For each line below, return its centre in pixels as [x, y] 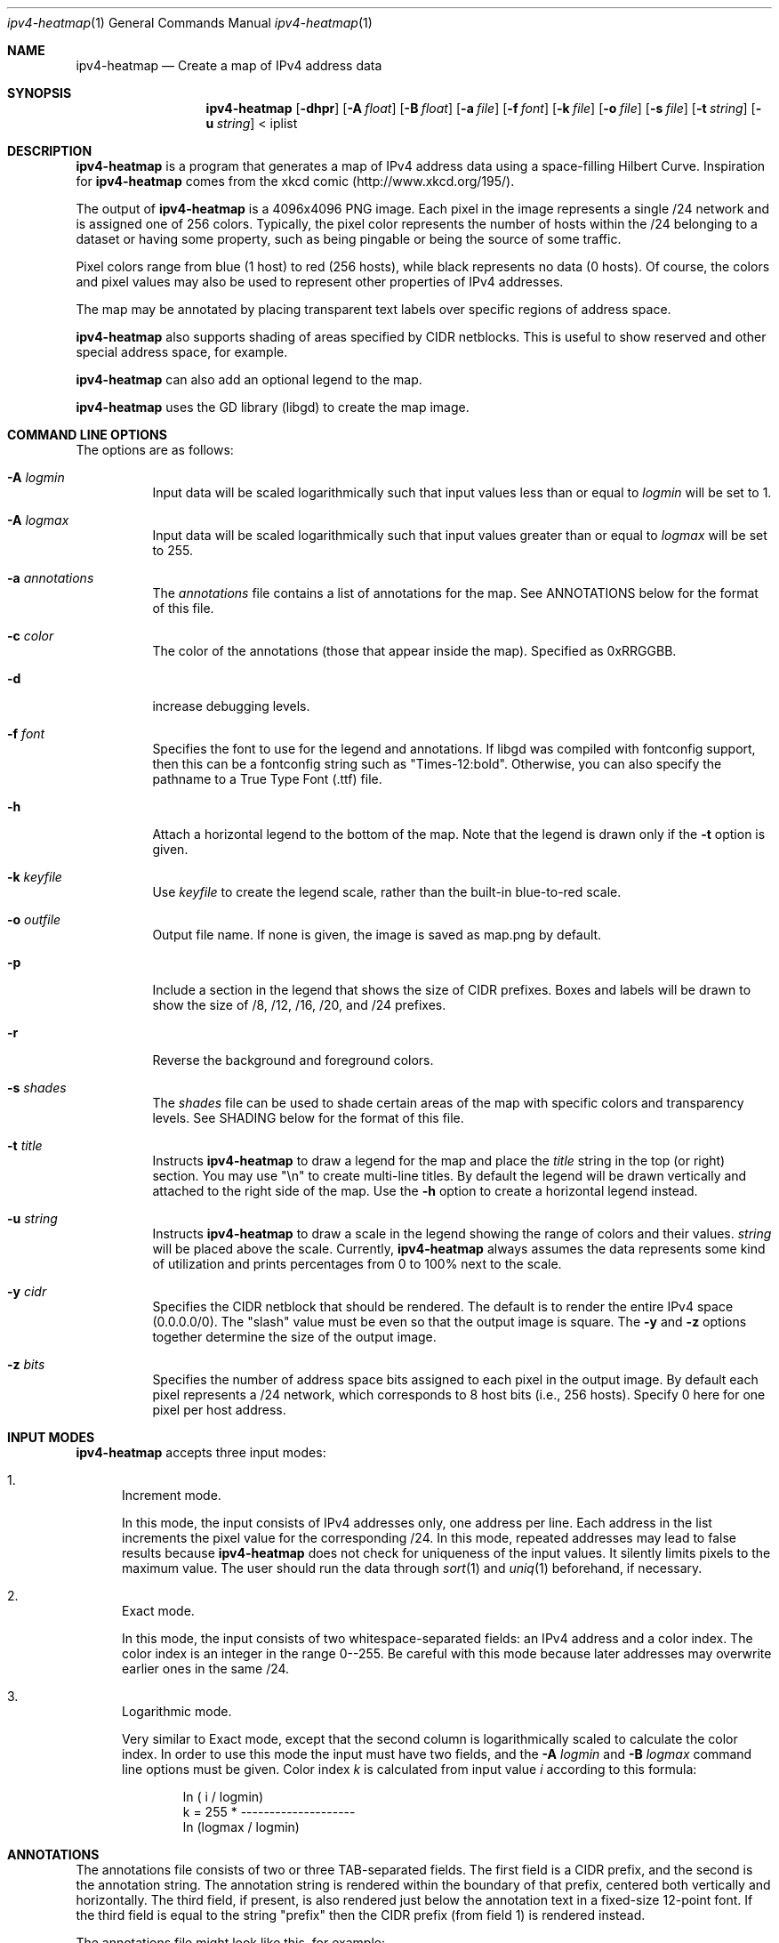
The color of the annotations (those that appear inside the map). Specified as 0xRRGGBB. [414, 651]
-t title [25, 1145]
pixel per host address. [219, 1410]
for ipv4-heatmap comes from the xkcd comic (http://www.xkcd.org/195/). [295, 181]
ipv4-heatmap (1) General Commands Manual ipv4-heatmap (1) [190, 23]
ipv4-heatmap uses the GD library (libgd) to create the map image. [273, 407]
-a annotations [51, 578]
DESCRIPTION [50, 151]
